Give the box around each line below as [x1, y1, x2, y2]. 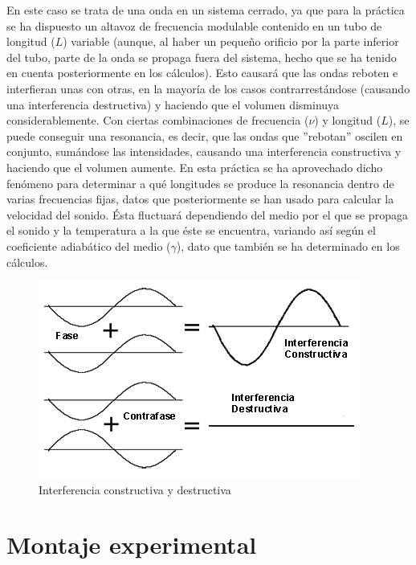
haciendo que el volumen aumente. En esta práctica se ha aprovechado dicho [6, 158, 383, 175]
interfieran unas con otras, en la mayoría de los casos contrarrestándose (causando [6, 80, 410, 96]
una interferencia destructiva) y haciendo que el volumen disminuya [6, 96, 340, 113]
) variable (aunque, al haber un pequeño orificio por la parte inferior [63, 33, 399, 50]
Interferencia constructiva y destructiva [39, 481, 231, 497]
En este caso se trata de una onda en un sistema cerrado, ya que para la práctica [6, 2, 405, 18]
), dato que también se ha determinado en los [176, 237, 400, 254]
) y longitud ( [314, 112, 381, 129]
